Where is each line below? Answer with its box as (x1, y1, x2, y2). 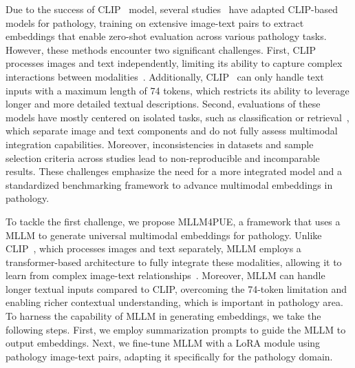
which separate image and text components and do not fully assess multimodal (6, 123, 338, 138)
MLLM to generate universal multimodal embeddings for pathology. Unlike (6, 227, 322, 242)
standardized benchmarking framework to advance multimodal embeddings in (6, 177, 333, 192)
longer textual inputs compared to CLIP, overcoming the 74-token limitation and (6, 281, 347, 296)
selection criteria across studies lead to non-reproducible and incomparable (6, 150, 320, 165)
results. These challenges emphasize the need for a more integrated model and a (6, 164, 342, 178)
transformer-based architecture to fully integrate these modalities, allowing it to (6, 254, 342, 269)
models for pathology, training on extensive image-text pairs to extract (6, 15, 304, 30)
